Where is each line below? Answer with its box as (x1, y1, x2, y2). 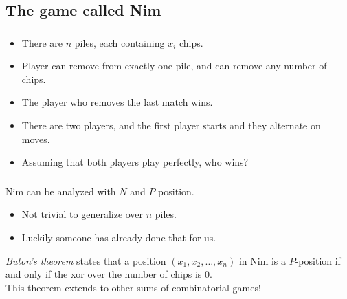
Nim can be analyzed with (5, 184, 116, 198)
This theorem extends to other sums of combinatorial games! (5, 280, 261, 294)
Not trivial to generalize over (21, 207, 144, 221)
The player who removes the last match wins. (21, 95, 213, 109)
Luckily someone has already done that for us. (21, 230, 216, 244)
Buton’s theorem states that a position (5, 253, 166, 267)
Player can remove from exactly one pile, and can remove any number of (21, 58, 327, 73)
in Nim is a (238, 253, 287, 267)
